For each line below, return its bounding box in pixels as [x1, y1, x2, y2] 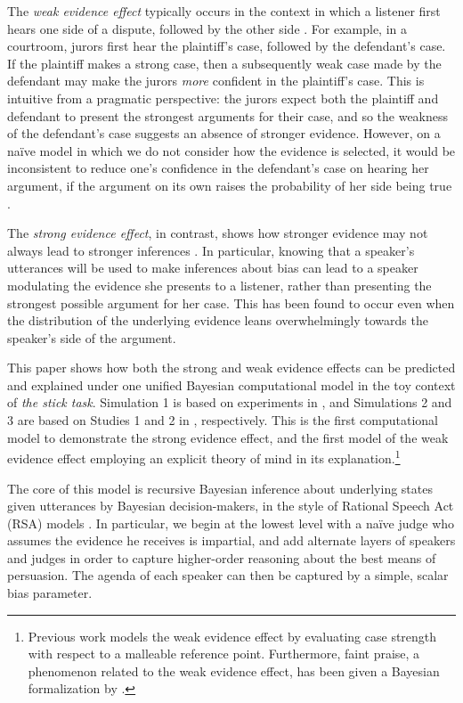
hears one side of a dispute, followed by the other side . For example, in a [7, 19, 408, 37]
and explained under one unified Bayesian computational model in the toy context [7, 375, 456, 394]
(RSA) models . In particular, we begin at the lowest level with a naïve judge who [7, 513, 455, 532]
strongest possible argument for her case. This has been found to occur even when [7, 293, 455, 312]
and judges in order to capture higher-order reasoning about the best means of [7, 548, 436, 567]
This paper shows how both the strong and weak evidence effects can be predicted [7, 358, 456, 377]
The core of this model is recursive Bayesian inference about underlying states [7, 478, 433, 497]
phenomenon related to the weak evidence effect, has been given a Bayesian [28, 661, 440, 680]
